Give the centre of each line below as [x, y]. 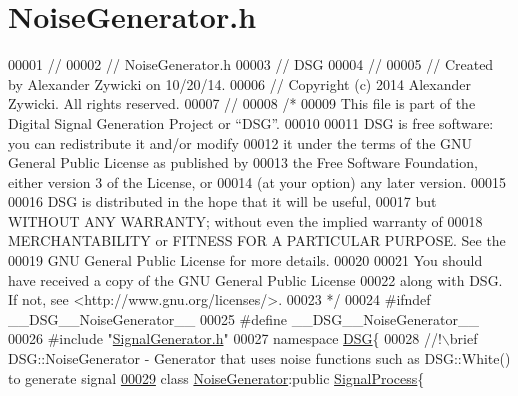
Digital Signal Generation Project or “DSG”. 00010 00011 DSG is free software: [251, 122]
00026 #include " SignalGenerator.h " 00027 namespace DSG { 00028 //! [225, 338]
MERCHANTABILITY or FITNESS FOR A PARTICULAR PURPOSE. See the [257, 240]
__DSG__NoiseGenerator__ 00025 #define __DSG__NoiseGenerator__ [243, 318]
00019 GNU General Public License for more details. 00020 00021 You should [245, 260]
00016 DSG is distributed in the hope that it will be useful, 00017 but [222, 201]
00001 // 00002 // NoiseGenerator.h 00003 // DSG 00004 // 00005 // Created [251, 64]
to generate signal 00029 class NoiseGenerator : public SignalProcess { [216, 377]
